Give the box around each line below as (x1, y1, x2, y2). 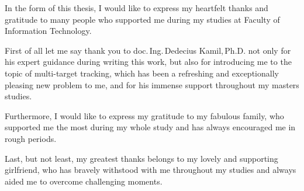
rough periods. (5, 132, 57, 144)
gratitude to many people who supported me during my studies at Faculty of (5, 13, 280, 25)
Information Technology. (5, 25, 92, 37)
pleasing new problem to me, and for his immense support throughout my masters (5, 78, 299, 91)
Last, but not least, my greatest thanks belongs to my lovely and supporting (5, 152, 278, 164)
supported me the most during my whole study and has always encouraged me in (5, 121, 296, 133)
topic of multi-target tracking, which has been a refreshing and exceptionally (5, 67, 279, 79)
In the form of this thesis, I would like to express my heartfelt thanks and (5, 2, 268, 13)
